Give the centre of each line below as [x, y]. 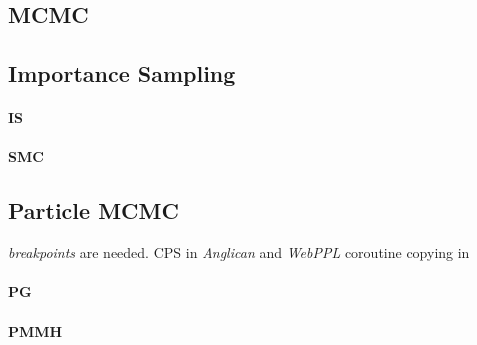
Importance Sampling [122, 73]
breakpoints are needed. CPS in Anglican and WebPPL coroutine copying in [239, 252]
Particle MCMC [93, 210]
